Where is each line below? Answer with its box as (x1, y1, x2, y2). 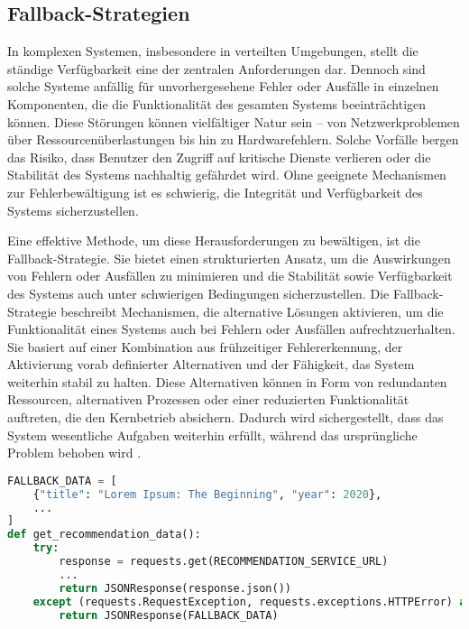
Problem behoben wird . (7, 443, 142, 462)
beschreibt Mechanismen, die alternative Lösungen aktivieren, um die (60, 301, 444, 320)
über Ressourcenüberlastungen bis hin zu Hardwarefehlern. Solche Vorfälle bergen (7, 130, 459, 149)
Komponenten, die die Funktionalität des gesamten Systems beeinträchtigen (7, 94, 427, 113)
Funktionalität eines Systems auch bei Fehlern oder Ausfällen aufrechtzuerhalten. (7, 319, 455, 338)
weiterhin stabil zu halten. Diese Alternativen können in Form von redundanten (7, 372, 447, 391)
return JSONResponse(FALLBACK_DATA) (59, 608, 279, 622)
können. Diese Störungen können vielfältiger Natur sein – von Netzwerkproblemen (7, 112, 460, 131)
